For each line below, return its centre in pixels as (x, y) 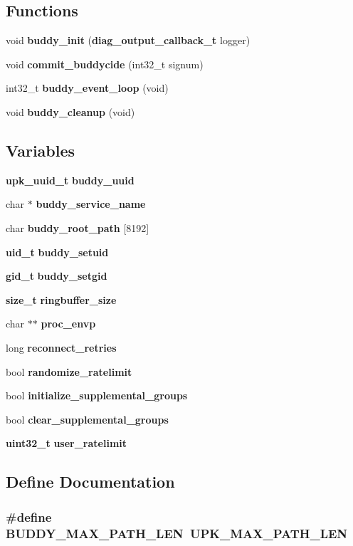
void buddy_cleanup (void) (70, 111)
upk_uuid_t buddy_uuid (70, 180)
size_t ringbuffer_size (61, 299)
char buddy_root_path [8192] (78, 227)
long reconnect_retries (61, 347)
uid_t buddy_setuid (57, 252)
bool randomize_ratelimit (69, 371)
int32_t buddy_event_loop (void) (87, 88)
